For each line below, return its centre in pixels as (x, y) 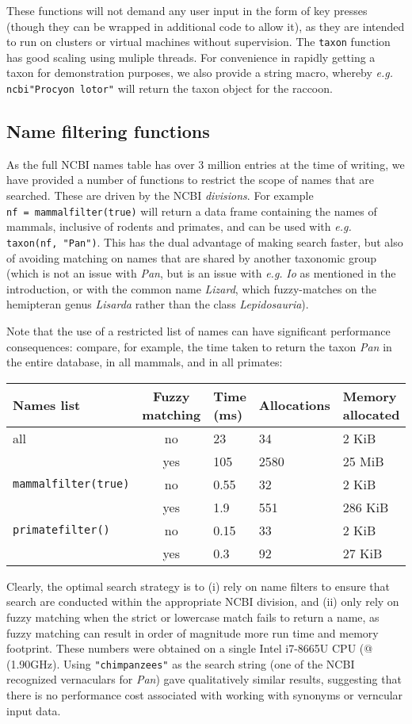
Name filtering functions (108, 131)
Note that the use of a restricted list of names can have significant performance (198, 330)
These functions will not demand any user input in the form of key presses (187, 10)
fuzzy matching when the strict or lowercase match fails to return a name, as (193, 617)
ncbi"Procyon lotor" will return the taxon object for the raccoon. (170, 88)
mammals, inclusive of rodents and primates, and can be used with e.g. (179, 226)
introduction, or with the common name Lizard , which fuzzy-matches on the (192, 288)
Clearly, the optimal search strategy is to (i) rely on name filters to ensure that (198, 586)
